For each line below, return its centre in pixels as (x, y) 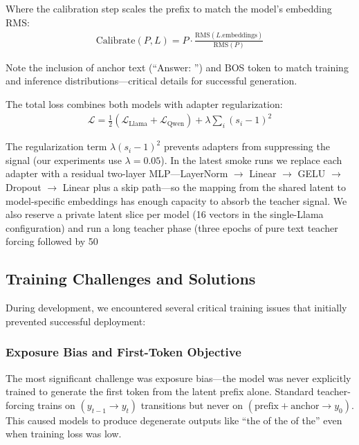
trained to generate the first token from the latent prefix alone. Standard (160, 391)
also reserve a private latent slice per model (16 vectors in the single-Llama (165, 214)
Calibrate (116, 40)
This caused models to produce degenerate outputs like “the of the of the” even (174, 420)
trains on (56, 405)
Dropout (24, 187)
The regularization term (56, 146)
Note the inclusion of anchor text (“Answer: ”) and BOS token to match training (177, 67)
